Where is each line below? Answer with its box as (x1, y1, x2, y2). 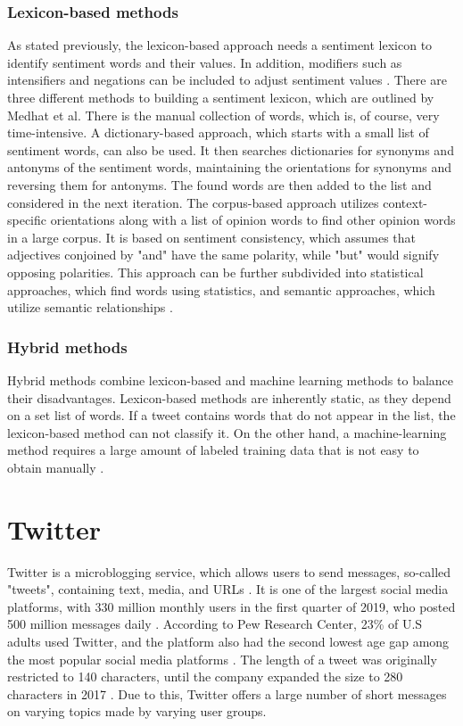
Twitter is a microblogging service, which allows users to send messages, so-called (7, 562, 451, 581)
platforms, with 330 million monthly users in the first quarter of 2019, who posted (7, 597, 456, 615)
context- (383, 193, 428, 211)
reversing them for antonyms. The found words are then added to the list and (7, 175, 432, 194)
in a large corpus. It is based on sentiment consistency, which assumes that (7, 227, 417, 246)
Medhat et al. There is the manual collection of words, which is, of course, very (7, 105, 440, 124)
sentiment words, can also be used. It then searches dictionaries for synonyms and (7, 140, 454, 159)
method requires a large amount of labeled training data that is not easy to (7, 441, 419, 459)
